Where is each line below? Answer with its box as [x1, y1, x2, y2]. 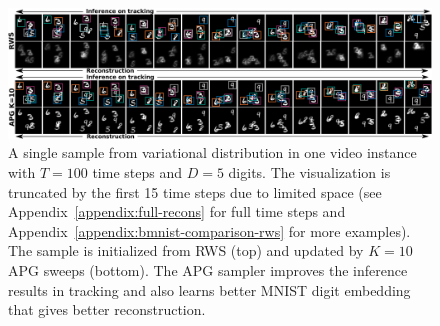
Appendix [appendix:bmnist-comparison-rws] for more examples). [8, 220, 411, 241]
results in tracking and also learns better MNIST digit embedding [8, 279, 411, 300]
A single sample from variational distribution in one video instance [8, 142, 417, 163]
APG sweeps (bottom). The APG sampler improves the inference [8, 260, 408, 280]
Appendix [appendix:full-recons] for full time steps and [8, 201, 346, 222]
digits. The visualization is [228, 162, 391, 183]
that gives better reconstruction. [8, 299, 206, 320]
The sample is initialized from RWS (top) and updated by [8, 240, 364, 261]
